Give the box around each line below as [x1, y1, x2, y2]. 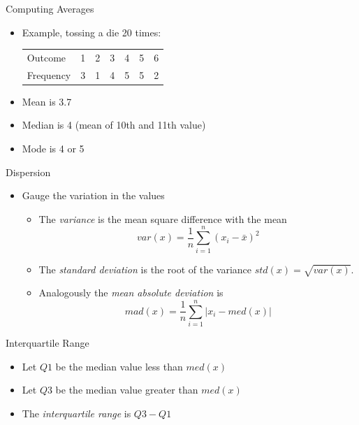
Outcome [27, 50, 66, 64]
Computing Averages [6, 1, 94, 15]
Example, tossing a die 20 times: [22, 24, 161, 39]
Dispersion [6, 164, 51, 179]
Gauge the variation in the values [22, 188, 165, 203]
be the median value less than [55, 359, 183, 373]
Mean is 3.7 [22, 94, 72, 108]
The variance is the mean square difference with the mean [38, 211, 287, 226]
